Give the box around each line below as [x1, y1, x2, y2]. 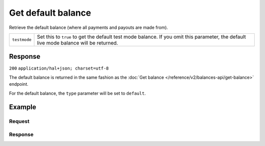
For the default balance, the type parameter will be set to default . [9, 90, 146, 96]
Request [9, 118, 29, 125]
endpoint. [9, 81, 29, 87]
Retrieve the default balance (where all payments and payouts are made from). [9, 24, 168, 30]
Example [9, 103, 36, 111]
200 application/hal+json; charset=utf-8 [9, 66, 109, 71]
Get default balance [9, 7, 91, 18]
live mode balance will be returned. [37, 39, 118, 46]
